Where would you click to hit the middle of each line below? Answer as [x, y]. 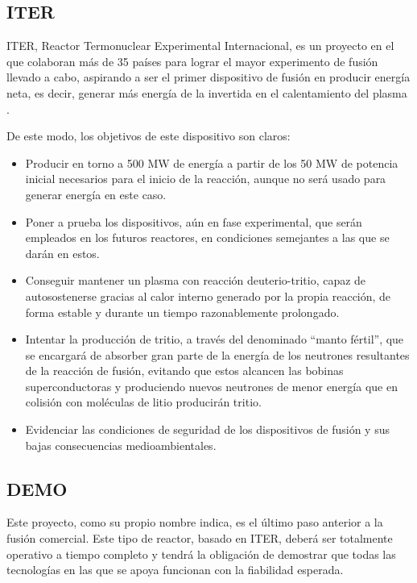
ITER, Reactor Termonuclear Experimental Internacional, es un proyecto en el [200, 46]
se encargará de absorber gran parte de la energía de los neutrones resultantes [217, 354]
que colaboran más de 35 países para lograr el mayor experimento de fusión [192, 61]
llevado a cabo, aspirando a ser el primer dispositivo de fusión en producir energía [208, 77]
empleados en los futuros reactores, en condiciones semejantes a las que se [207, 237]
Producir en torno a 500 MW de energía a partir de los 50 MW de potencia [212, 162]
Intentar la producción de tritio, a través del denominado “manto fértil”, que [215, 339]
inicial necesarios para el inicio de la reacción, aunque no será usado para [206, 179]
